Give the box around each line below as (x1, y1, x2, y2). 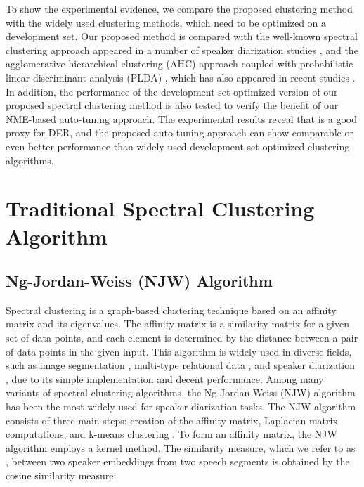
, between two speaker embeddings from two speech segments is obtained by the (6, 454, 350, 469)
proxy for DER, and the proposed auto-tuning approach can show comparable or (6, 125, 353, 140)
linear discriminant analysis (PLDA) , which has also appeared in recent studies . (6, 70, 356, 84)
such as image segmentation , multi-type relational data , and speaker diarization (6, 358, 356, 372)
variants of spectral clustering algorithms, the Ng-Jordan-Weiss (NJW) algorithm (6, 385, 356, 400)
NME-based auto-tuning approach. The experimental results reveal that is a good (6, 111, 358, 126)
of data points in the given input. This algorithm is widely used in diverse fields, (6, 344, 352, 358)
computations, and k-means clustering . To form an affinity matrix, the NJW (6, 427, 337, 441)
